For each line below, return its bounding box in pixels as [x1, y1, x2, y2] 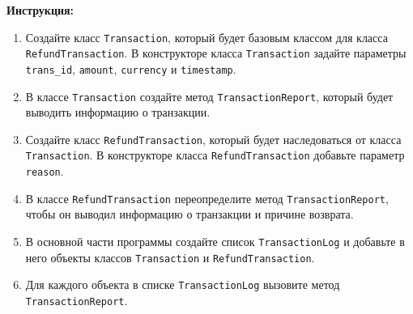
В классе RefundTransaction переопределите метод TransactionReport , [25, 189, 389, 206]
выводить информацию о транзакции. [25, 104, 211, 121]
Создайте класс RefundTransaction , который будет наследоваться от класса [25, 130, 402, 147]
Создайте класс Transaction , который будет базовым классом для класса [25, 28, 388, 45]
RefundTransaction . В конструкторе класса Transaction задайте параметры [25, 45, 407, 62]
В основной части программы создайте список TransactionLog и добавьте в [25, 233, 405, 250]
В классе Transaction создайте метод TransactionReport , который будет [25, 87, 394, 104]
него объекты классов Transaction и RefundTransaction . [25, 248, 315, 265]
